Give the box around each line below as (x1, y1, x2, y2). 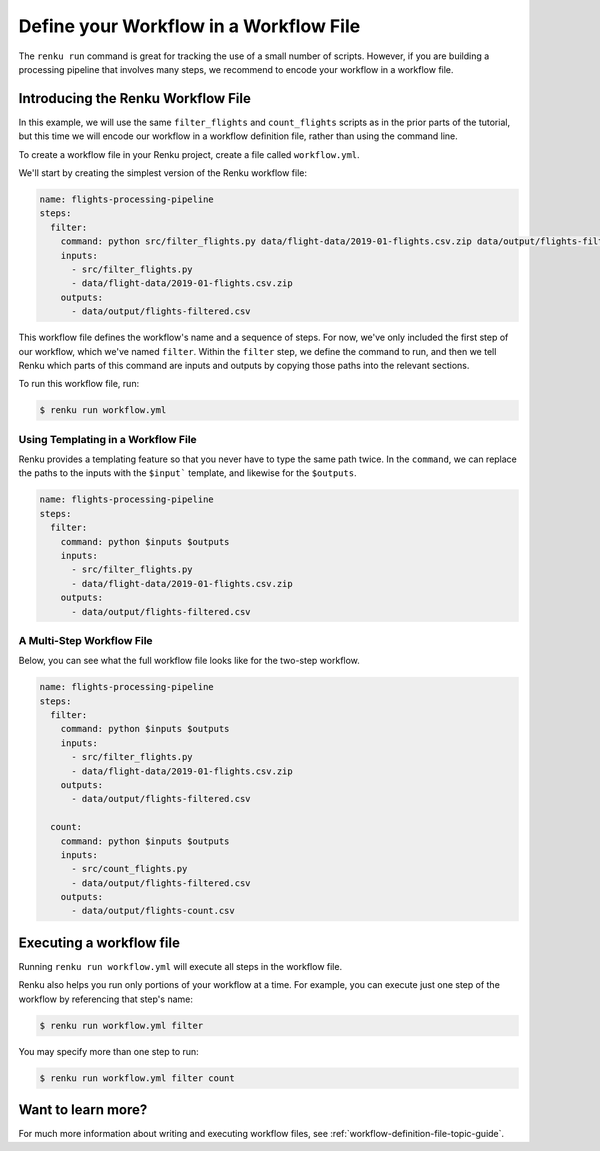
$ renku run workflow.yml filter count (39, 1072, 235, 1084)
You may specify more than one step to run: (18, 1045, 199, 1057)
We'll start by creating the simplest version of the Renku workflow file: (18, 167, 308, 179)
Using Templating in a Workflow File (18, 432, 197, 446)
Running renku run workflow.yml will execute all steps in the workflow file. (18, 960, 343, 972)
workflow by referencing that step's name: (18, 993, 194, 1005)
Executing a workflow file (18, 934, 180, 951)
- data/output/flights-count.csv (71, 905, 235, 917)
